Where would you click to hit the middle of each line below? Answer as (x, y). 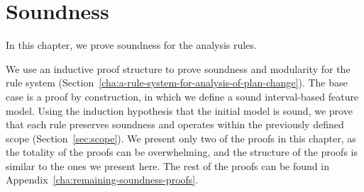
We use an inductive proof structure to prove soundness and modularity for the (178, 68)
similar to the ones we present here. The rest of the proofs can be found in (167, 165)
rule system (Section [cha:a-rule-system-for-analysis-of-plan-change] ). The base (177, 83)
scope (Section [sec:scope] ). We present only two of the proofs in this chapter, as (181, 138)
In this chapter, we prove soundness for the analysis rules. (131, 45)
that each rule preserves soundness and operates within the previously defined (175, 124)
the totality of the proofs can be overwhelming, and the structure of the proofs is (182, 152)
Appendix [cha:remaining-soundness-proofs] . (102, 180)
